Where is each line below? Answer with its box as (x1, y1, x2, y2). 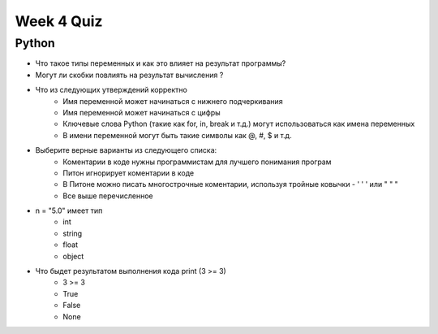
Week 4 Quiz (15, 12, 103, 30)
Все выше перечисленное (62, 191, 153, 201)
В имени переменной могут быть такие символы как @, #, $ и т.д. (62, 130, 292, 140)
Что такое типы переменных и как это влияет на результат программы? (35, 59, 286, 68)
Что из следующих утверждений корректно (35, 85, 188, 95)
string (62, 228, 83, 238)
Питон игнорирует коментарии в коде (62, 167, 195, 178)
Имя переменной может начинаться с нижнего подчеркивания (62, 96, 283, 106)
